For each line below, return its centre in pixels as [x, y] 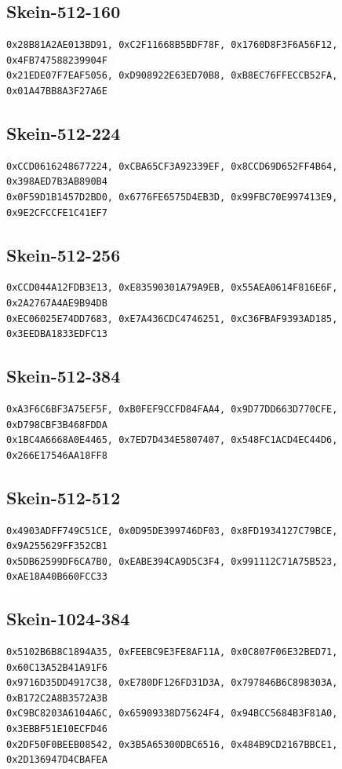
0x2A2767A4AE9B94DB [57, 303]
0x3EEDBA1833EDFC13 [57, 334]
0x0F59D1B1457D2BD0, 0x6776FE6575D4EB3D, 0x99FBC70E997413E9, [172, 197]
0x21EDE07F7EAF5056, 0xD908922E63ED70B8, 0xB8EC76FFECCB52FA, [172, 76]
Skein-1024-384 [68, 619]
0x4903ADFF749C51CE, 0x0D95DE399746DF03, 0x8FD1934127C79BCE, [172, 531]
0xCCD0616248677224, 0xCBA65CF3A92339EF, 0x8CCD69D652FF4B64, [172, 166]
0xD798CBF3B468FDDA [57, 425]
